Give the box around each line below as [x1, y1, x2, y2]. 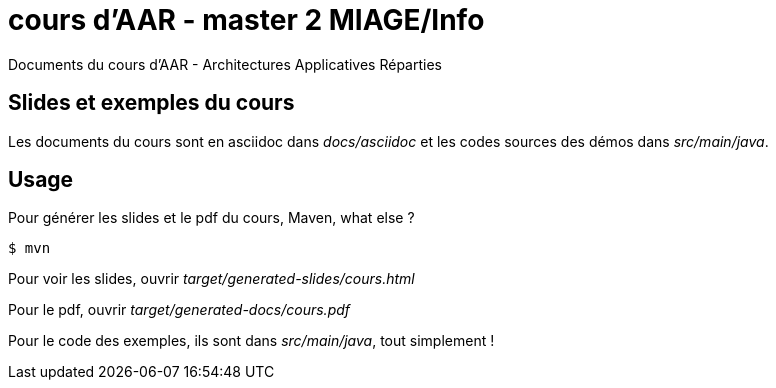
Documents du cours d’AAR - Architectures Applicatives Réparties [8, 55, 442, 73]
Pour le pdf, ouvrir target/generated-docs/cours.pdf [8, 301, 351, 319]
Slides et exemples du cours [8, 90, 295, 116]
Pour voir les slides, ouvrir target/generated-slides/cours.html [8, 270, 415, 288]
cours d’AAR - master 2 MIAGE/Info [8, 3, 485, 37]
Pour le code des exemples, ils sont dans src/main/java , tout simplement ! [8, 332, 495, 350]
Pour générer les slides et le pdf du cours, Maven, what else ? [8, 209, 415, 227]
